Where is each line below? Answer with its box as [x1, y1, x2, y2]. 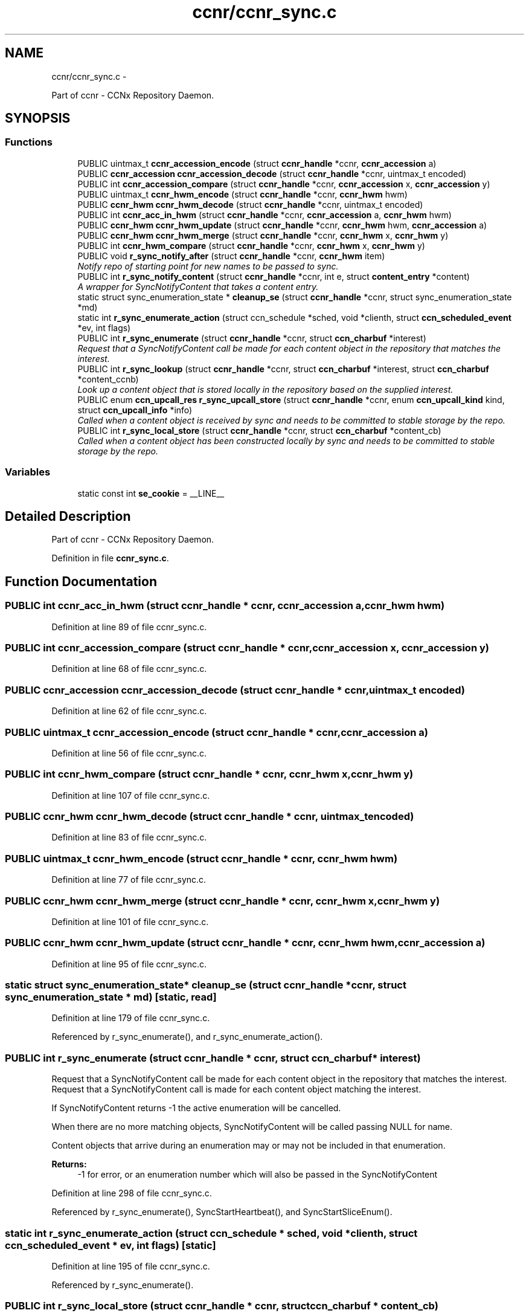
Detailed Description [5, 508, 131, 524]
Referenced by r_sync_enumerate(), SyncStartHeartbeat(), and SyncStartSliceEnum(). [51, 1207, 393, 1218]
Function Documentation [5, 573, 157, 589]
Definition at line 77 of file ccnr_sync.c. [51, 874, 207, 885]
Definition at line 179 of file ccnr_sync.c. [51, 1013, 210, 1024]
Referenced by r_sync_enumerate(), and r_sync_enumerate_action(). [51, 1031, 323, 1042]
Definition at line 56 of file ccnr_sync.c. [51, 747, 207, 758]
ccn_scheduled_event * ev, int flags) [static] [5, 1239, 216, 1251]
